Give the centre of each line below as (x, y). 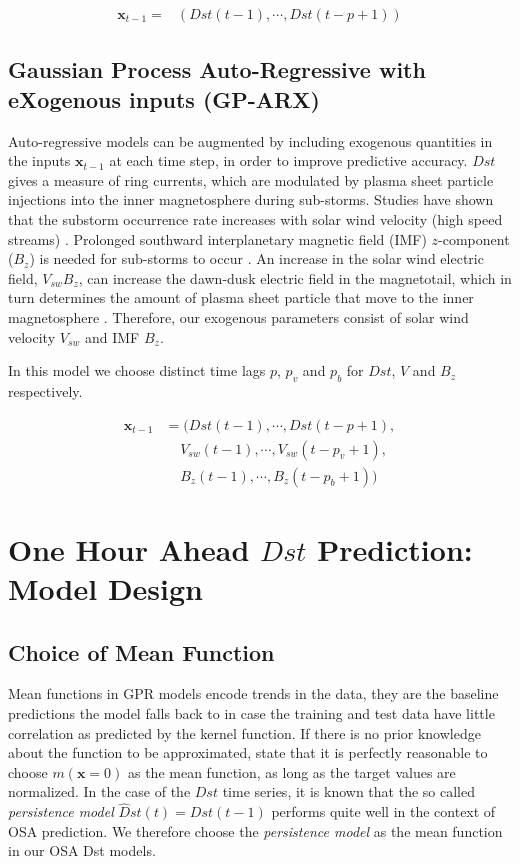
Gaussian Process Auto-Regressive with (217, 69)
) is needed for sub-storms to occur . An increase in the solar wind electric (256, 258)
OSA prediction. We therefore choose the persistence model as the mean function (255, 830)
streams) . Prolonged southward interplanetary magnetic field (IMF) (217, 238)
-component (474, 238)
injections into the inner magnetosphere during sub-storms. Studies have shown (251, 199)
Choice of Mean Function (141, 651)
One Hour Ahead (129, 548)
